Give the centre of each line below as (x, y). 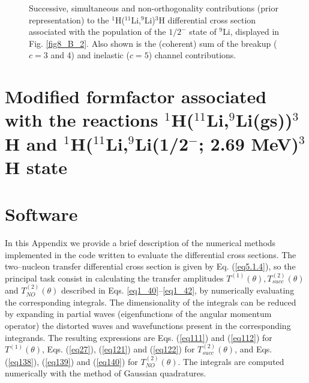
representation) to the (69, 20)
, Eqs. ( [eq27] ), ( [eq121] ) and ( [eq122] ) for (118, 349)
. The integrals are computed (231, 361)
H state (36, 167)
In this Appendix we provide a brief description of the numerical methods (140, 243)
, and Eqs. (253, 349)
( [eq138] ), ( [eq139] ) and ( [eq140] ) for (71, 361)
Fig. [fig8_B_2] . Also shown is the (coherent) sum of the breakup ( (153, 43)
